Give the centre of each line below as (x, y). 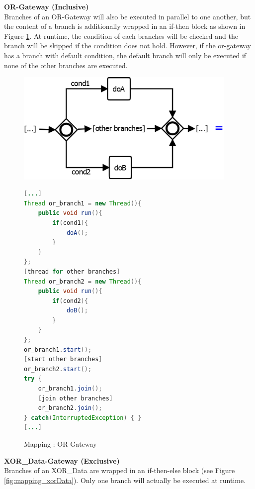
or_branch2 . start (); (58, 369)
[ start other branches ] (63, 359)
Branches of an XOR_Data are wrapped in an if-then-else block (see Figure (120, 470)
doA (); (77, 233)
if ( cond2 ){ (70, 301)
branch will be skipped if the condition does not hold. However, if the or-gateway (127, 46)
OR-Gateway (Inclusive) (46, 6)
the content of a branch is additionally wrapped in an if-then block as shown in (125, 26)
